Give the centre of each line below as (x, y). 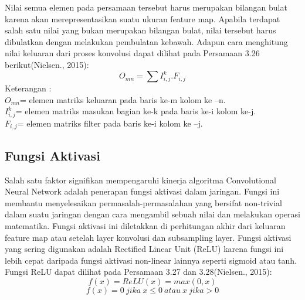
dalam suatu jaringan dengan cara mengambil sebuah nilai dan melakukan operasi (153, 214)
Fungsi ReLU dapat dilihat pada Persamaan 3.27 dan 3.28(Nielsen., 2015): (138, 272)
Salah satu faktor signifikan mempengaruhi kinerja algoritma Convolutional (140, 180)
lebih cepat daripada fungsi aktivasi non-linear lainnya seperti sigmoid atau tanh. (151, 260)
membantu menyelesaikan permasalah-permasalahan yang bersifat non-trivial (143, 202)
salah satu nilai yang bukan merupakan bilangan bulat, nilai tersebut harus (140, 30)
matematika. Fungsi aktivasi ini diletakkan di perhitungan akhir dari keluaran (145, 226)
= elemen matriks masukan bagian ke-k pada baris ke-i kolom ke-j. (136, 111)
